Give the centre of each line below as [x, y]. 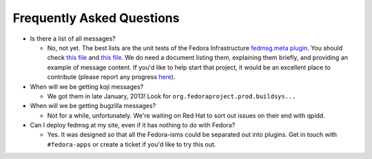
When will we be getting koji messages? [87, 87]
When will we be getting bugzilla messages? [93, 106]
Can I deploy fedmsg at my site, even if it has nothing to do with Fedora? [133, 125]
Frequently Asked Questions [96, 18]
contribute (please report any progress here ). [111, 77]
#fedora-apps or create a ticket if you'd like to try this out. [132, 144]
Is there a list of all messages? [73, 39]
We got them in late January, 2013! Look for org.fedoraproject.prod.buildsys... [172, 96]
